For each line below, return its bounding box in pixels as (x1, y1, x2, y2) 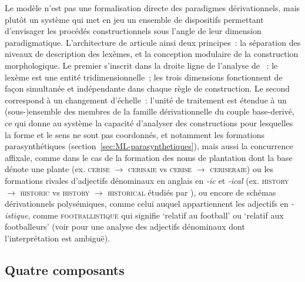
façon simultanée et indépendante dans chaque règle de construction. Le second (5, 82, 290, 95)
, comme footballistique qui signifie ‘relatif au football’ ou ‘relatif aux (28, 209, 284, 221)
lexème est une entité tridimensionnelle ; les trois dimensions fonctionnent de (5, 70, 283, 83)
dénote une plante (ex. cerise (5, 163, 110, 175)
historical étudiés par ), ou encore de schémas (108, 186, 276, 198)
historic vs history (20, 186, 90, 198)
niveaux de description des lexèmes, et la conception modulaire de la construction (5, 48, 299, 60)
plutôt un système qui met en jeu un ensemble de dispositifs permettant (5, 13, 264, 25)
